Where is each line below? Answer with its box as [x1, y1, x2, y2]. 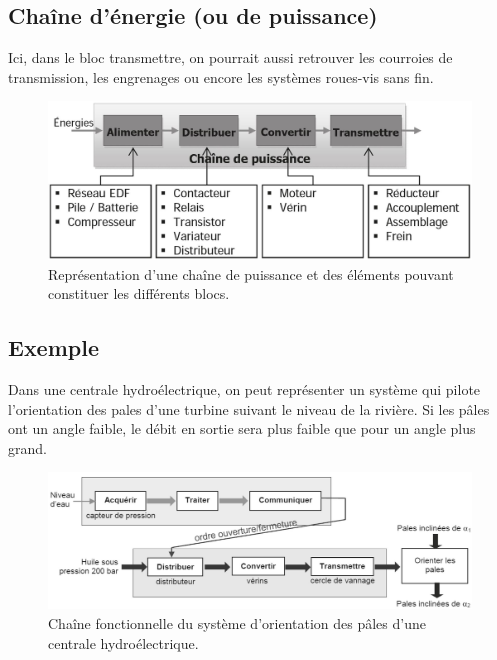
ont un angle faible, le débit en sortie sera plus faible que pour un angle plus [8, 418, 476, 439]
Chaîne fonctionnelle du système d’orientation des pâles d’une [48, 612, 426, 633]
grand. [8, 437, 47, 458]
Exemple [8, 332, 99, 363]
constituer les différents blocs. [48, 283, 230, 304]
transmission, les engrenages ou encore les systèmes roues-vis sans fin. [8, 66, 434, 87]
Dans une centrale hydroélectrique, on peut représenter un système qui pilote [8, 378, 481, 399]
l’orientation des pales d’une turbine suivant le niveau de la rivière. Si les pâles [8, 398, 490, 419]
